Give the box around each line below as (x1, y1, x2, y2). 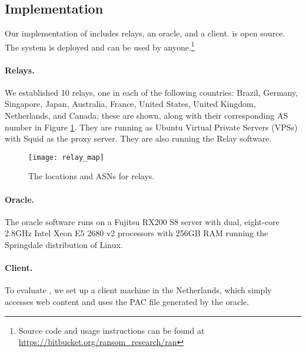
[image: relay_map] (28, 153, 104, 162)
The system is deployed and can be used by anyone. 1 (5, 39, 195, 53)
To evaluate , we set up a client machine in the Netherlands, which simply (5, 284, 272, 296)
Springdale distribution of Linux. (5, 239, 123, 251)
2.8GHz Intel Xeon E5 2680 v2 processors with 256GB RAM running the (5, 227, 268, 239)
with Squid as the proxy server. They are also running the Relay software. (5, 132, 272, 145)
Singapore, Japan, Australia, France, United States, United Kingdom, (5, 98, 256, 110)
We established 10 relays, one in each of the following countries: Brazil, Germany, (5, 86, 298, 98)
